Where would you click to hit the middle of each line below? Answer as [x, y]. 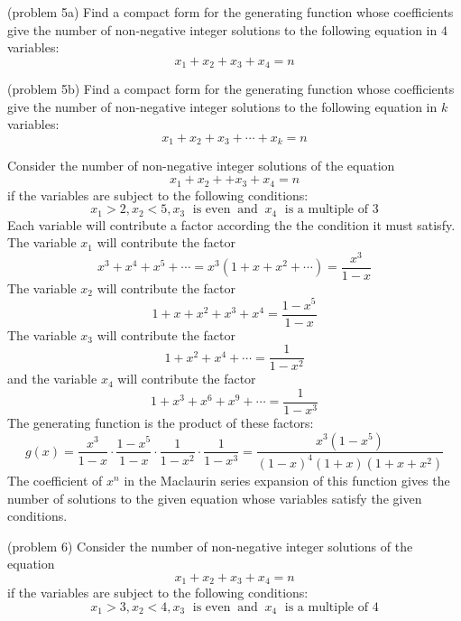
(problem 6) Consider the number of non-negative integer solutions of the [210, 546]
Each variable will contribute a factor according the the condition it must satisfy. [231, 224]
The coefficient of [55, 480]
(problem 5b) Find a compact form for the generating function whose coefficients [231, 89]
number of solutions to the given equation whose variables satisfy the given [215, 498]
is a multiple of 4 [332, 607]
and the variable [52, 379]
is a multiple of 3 [332, 210]
